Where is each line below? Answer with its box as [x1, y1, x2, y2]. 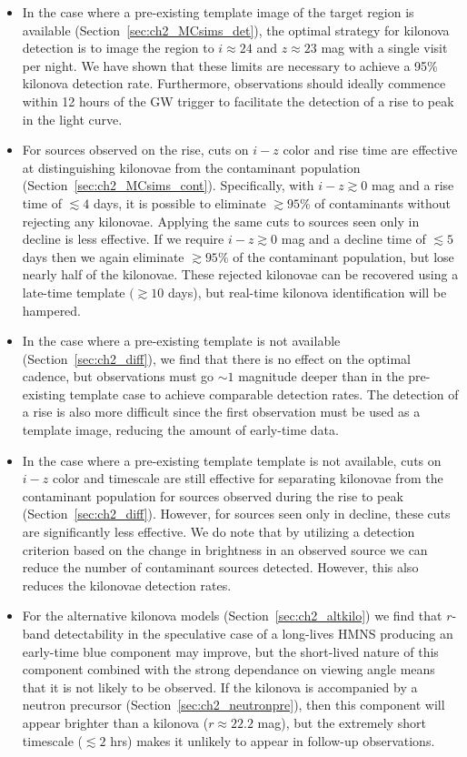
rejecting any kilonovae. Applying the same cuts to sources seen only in [22, 211, 420, 230]
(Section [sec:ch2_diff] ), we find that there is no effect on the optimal [22, 348, 411, 368]
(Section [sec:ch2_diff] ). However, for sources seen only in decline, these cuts [22, 504, 451, 523]
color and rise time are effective [283, 140, 458, 159]
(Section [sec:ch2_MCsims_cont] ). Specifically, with [22, 176, 314, 195]
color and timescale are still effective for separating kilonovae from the [52, 469, 443, 488]
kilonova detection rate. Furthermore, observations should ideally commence [22, 74, 446, 93]
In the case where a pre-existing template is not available [22, 331, 341, 350]
